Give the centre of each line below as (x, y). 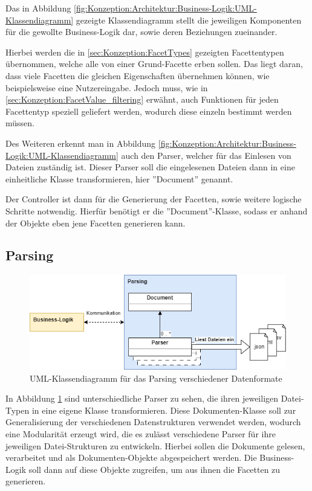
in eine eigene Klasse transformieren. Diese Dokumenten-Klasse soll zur (164, 410)
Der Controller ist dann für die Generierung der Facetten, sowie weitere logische (154, 199)
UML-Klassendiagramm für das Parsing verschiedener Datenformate (156, 378)
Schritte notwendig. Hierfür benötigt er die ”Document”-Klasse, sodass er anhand (157, 210)
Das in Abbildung (38, 8)
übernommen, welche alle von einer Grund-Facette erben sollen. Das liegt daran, (154, 64)
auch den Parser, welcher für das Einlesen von (206, 155)
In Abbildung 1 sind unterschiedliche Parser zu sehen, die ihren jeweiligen (142, 398)
